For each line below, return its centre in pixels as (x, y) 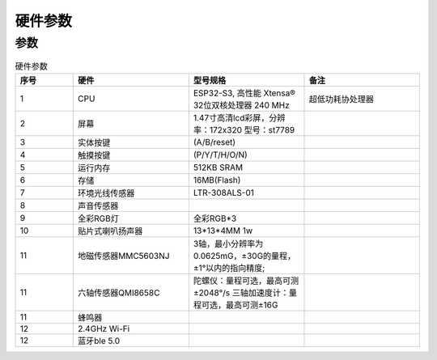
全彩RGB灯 (98, 218)
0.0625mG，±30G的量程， (244, 256)
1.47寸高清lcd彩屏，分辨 (239, 117)
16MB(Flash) (217, 180)
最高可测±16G (252, 305)
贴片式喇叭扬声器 (110, 231)
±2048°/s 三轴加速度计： (241, 293)
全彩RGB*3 (215, 218)
